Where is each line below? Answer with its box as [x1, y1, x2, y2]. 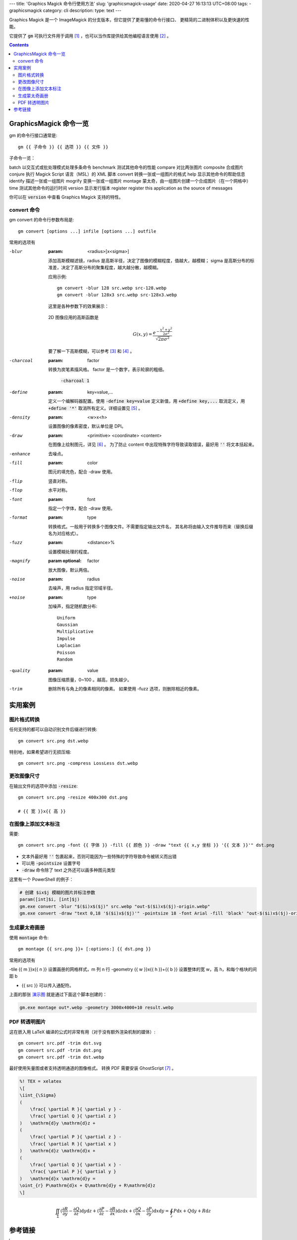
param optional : [48, 558, 82, 564]
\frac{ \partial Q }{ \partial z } [30, 1114, 116, 1119]
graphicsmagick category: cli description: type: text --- [9, 7, 122, 13]
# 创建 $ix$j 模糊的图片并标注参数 [19, 889, 96, 895]
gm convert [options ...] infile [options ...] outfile [18, 228, 156, 234]
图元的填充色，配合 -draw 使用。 [48, 469, 115, 475]
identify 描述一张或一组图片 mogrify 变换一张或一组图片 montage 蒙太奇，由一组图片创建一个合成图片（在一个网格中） [9, 178, 251, 184]
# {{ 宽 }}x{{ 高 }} [18, 808, 66, 814]
